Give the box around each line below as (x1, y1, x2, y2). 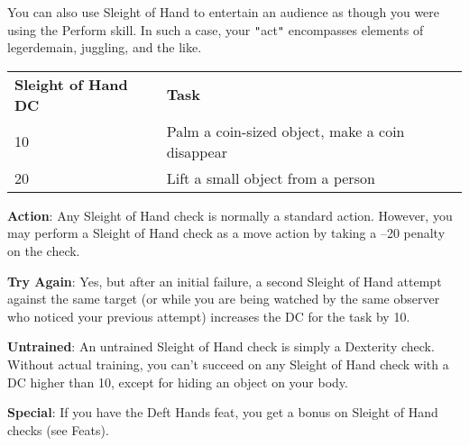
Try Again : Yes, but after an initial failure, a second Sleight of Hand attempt (7, 271, 442, 290)
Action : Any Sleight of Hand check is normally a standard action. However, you (7, 205, 453, 224)
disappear (166, 141, 227, 162)
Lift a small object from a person (166, 167, 375, 188)
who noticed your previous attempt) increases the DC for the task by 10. (7, 306, 410, 325)
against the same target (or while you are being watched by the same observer (7, 289, 440, 308)
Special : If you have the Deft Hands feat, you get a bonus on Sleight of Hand (7, 403, 438, 422)
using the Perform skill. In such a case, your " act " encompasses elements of (7, 20, 424, 39)
